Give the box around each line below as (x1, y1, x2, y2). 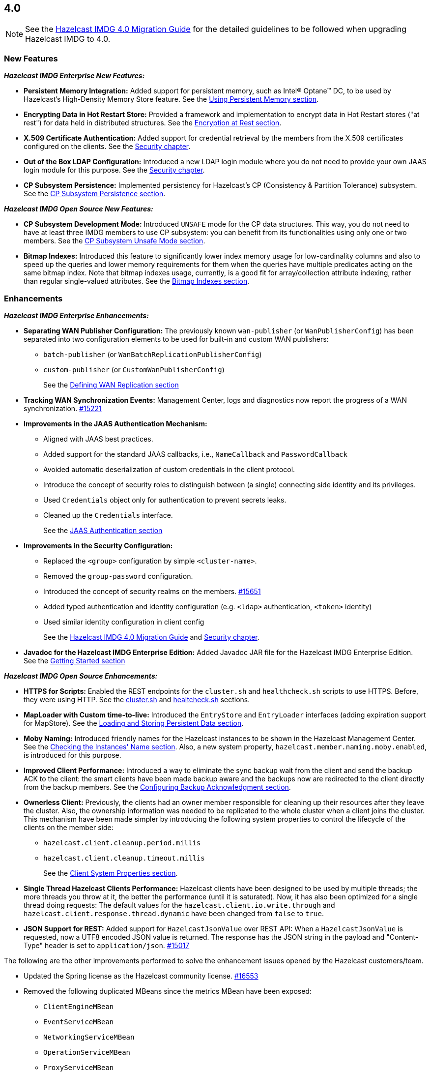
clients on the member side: (24, 823, 114, 832)
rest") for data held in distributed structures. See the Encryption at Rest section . (24, 119, 282, 127)
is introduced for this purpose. (24, 750, 121, 759)
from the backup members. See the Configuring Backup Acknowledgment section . (24, 782, 291, 791)
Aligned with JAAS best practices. (43, 434, 153, 443)
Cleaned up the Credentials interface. (43, 510, 173, 519)
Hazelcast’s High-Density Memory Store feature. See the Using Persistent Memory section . (24, 95, 319, 104)
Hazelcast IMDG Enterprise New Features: (4, 71, 145, 80)
